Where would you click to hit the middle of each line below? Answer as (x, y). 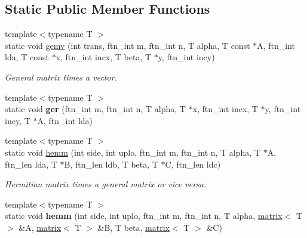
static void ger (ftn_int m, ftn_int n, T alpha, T (95, 109)
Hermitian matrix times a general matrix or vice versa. (106, 184)
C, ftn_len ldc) (193, 164)
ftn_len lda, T (31, 164)
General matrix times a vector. (61, 77)
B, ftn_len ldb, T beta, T (111, 164)
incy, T (18, 120)
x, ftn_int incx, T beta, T (104, 57)
